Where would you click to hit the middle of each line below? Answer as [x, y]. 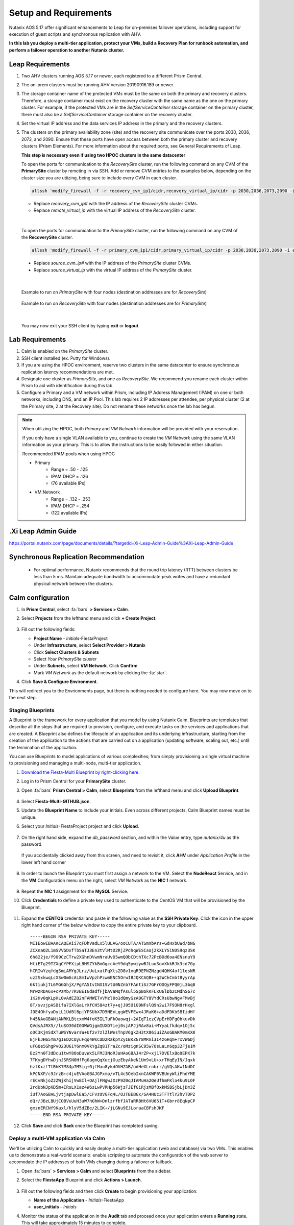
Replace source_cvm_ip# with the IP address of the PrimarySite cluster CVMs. [112, 263]
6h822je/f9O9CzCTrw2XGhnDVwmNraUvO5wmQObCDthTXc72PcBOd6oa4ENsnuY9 [113, 957]
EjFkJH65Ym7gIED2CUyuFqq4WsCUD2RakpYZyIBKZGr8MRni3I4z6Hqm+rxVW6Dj [113, 1039]
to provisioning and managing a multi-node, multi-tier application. [75, 763]
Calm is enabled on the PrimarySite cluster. [65, 351]
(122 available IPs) [70, 513]
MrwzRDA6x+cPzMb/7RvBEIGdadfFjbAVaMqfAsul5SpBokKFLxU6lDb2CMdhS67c [113, 991]
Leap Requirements [39, 64]
